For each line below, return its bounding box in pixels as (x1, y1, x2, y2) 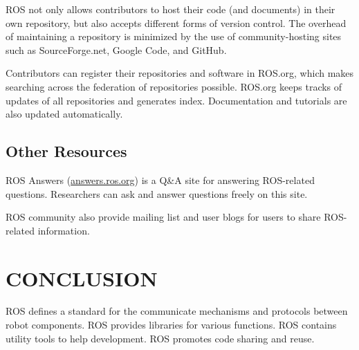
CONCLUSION (6, 264, 158, 292)
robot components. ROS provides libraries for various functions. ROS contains (6, 317, 337, 332)
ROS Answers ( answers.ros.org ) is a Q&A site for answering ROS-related (6, 172, 315, 187)
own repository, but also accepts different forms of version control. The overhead (6, 15, 347, 30)
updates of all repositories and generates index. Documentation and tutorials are (6, 93, 347, 107)
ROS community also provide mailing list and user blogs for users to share (6, 210, 321, 224)
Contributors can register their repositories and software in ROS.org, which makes (6, 66, 354, 80)
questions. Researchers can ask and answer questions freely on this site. (6, 186, 308, 201)
